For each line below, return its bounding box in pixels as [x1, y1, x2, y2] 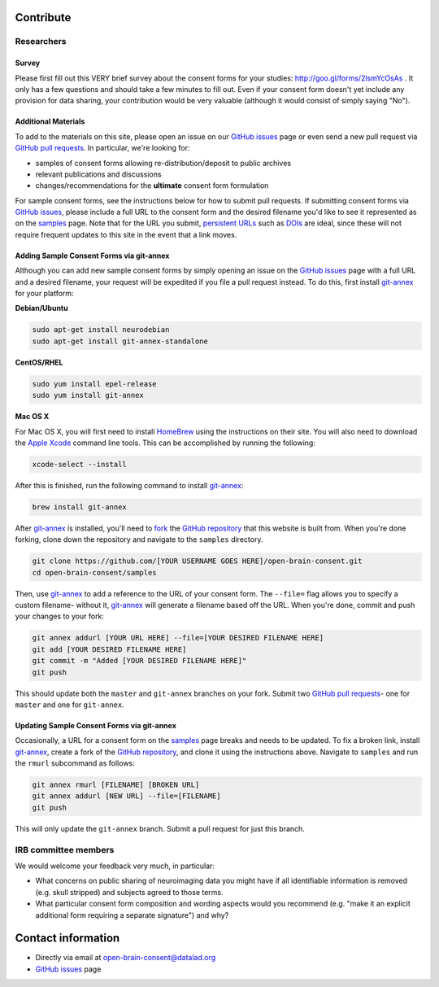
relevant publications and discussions [35, 169, 162, 179]
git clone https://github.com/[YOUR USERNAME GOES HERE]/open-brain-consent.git [32, 557, 363, 566]
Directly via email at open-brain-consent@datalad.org [35, 953, 216, 963]
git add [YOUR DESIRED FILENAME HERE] [32, 644, 187, 654]
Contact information [15, 932, 120, 946]
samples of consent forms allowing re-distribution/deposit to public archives [35, 158, 292, 168]
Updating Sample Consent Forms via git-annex [15, 720, 176, 730]
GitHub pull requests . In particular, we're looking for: [15, 143, 190, 153]
